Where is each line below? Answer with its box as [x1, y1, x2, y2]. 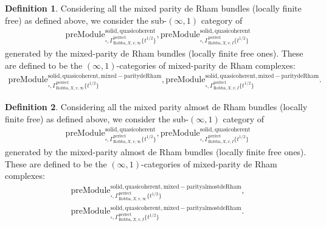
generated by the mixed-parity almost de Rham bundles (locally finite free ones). [5, 145, 307, 158]
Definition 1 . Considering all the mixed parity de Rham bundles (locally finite [5, 2, 302, 14]
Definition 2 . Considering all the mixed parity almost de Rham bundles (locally [5, 100, 308, 113]
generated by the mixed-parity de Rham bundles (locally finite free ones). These [5, 47, 303, 60]
